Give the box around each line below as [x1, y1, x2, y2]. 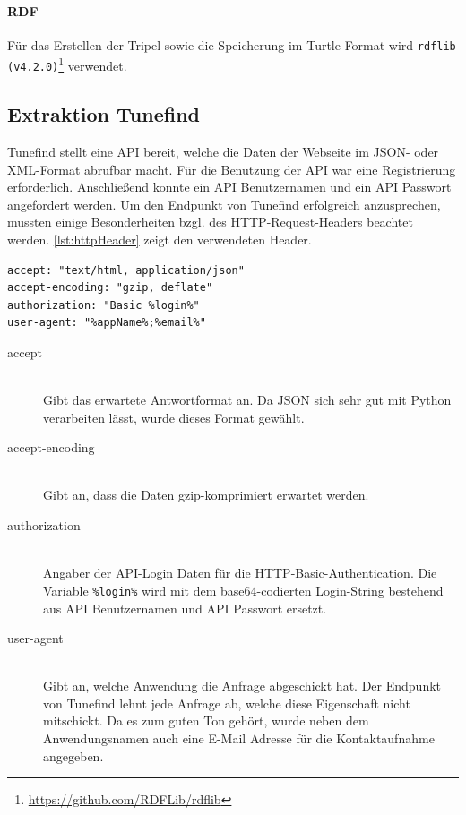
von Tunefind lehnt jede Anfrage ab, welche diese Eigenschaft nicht [43, 693, 410, 712]
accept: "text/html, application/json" [7, 263, 245, 277]
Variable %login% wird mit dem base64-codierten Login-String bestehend [43, 580, 444, 599]
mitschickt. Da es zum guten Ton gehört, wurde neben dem [43, 711, 369, 730]
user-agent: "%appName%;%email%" [7, 316, 206, 330]
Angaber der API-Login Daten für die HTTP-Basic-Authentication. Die [43, 563, 437, 582]
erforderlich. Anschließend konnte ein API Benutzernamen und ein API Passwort [7, 177, 452, 196]
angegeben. [43, 746, 104, 765]
